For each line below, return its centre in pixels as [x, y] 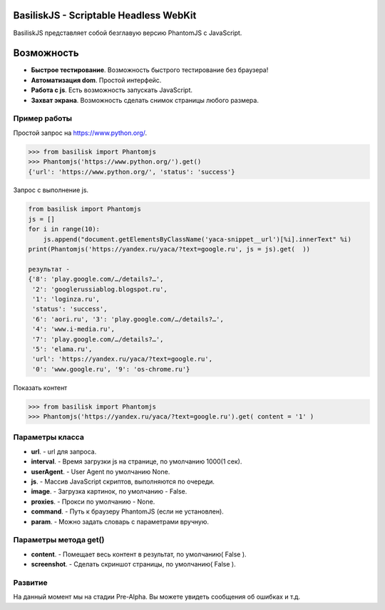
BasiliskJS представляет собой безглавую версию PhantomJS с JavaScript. [128, 33]
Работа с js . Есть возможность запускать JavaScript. [112, 90]
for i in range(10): [64, 229]
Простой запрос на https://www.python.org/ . [80, 133]
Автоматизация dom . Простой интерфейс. [96, 80]
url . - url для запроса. [64, 451]
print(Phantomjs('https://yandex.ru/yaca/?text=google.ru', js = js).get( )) [169, 249]
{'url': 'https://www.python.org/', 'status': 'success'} [132, 172]
